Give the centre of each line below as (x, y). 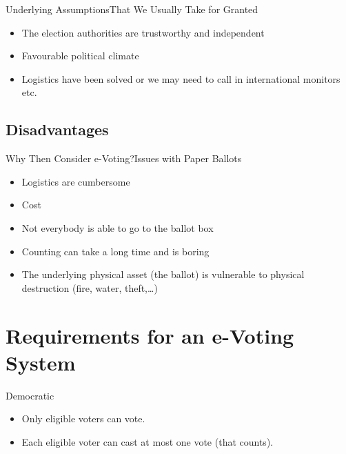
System (41, 362)
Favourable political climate (80, 56)
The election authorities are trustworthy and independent (143, 32)
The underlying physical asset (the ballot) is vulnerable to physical (163, 274)
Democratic (30, 395)
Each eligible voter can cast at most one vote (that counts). (147, 441)
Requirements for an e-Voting (150, 335)
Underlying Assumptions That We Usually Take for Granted (132, 9)
